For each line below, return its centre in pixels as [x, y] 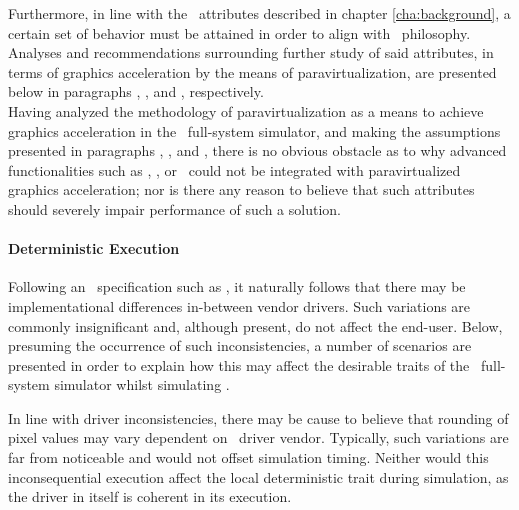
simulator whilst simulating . [142, 384]
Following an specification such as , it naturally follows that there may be [237, 286]
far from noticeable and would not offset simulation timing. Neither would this [248, 457]
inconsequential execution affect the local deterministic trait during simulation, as [258, 476]
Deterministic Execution [94, 248]
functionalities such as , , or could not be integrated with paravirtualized [234, 169]
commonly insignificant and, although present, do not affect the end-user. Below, [255, 325]
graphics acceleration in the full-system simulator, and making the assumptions [254, 130]
